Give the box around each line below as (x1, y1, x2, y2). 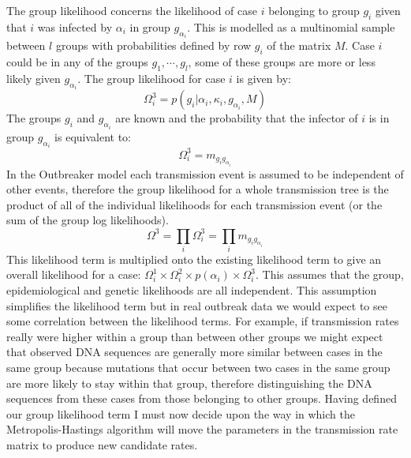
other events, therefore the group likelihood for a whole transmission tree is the (6, 181, 389, 197)
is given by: (236, 69, 291, 86)
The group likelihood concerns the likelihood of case (6, 2, 257, 18)
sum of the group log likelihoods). (6, 212, 169, 228)
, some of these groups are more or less (188, 54, 376, 70)
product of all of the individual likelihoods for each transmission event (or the (6, 196, 383, 212)
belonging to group (268, 2, 360, 18)
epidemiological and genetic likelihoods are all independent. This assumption (6, 282, 377, 298)
